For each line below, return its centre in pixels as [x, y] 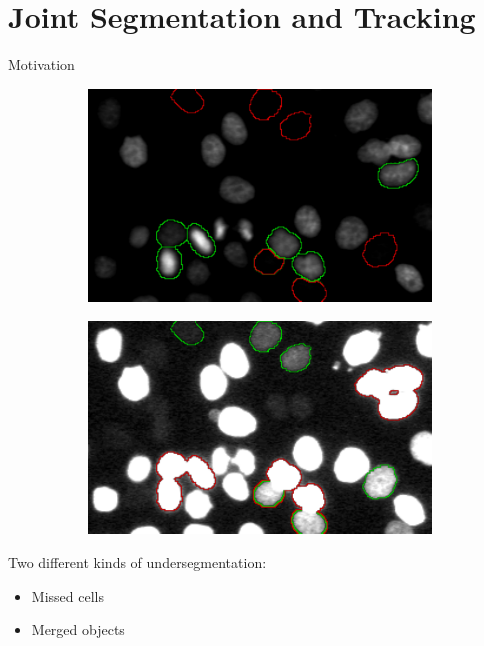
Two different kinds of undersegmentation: [137, 561]
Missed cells [67, 595]
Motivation [41, 64]
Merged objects [78, 629]
